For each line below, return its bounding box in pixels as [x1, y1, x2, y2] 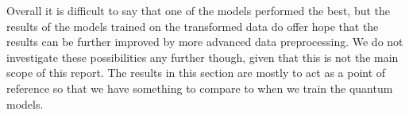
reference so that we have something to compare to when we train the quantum [6, 79, 393, 96]
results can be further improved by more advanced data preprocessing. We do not [6, 33, 403, 50]
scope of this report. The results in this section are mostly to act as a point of [6, 64, 386, 81]
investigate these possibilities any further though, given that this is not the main [6, 48, 399, 65]
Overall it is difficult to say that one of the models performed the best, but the [6, 2, 391, 18]
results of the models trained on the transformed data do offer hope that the [6, 17, 379, 34]
